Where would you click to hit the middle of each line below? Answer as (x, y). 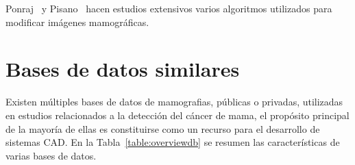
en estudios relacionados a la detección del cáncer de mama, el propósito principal (177, 115)
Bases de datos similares (123, 69)
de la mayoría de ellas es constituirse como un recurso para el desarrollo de (163, 128)
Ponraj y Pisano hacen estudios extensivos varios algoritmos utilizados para (169, 8)
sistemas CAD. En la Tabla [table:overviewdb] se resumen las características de (173, 142)
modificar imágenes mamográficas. (77, 22)
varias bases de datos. (51, 155)
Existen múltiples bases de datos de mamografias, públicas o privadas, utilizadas (174, 102)
